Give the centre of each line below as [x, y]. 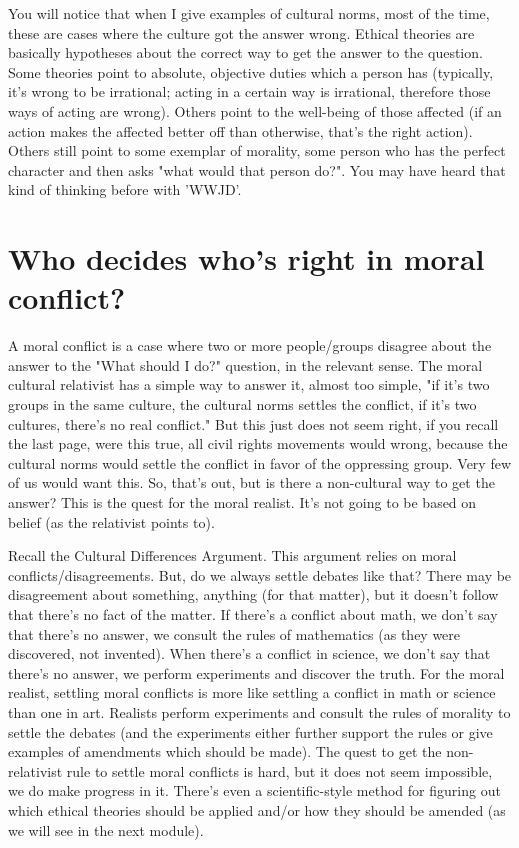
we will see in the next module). [106, 829]
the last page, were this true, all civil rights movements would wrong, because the [258, 443]
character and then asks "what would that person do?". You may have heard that [257, 169]
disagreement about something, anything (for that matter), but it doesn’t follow [253, 594]
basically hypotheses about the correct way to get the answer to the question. [245, 52]
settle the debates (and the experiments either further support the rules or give [250, 731]
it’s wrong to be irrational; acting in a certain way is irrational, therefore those [249, 91]
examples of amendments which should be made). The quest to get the [225, 751]
